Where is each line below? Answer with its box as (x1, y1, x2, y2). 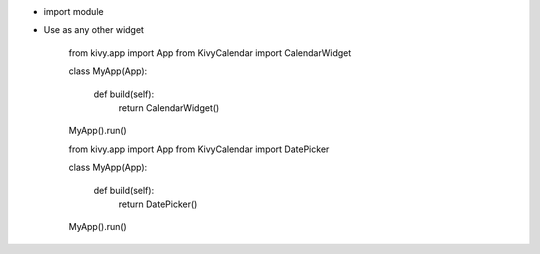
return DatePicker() (118, 198, 198, 210)
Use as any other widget (43, 24, 145, 36)
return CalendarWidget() (118, 101, 220, 114)
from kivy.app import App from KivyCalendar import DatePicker (68, 143, 330, 155)
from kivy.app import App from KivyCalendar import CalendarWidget (68, 46, 352, 59)
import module (43, 6, 104, 17)
